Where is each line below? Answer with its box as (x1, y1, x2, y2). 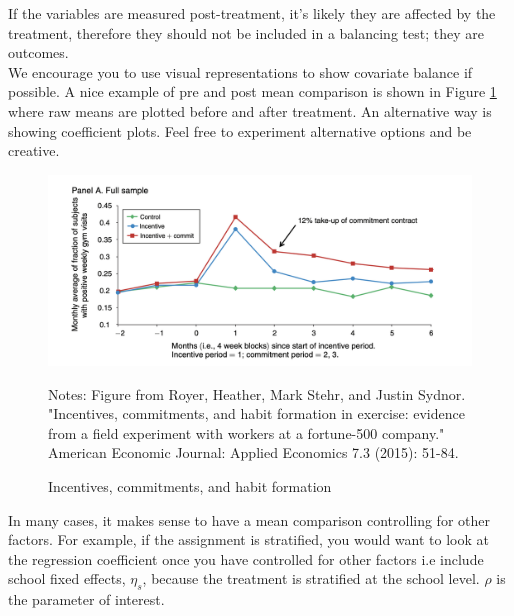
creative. (8, 140, 60, 161)
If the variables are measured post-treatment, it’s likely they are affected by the (8, 3, 496, 23)
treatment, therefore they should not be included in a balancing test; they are (8, 22, 484, 43)
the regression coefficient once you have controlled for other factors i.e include (8, 548, 484, 569)
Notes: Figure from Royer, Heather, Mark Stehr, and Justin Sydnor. (48, 383, 466, 404)
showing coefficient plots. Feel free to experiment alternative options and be (8, 120, 472, 141)
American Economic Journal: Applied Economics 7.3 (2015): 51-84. (48, 442, 459, 463)
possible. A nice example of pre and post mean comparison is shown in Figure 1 (8, 81, 497, 102)
